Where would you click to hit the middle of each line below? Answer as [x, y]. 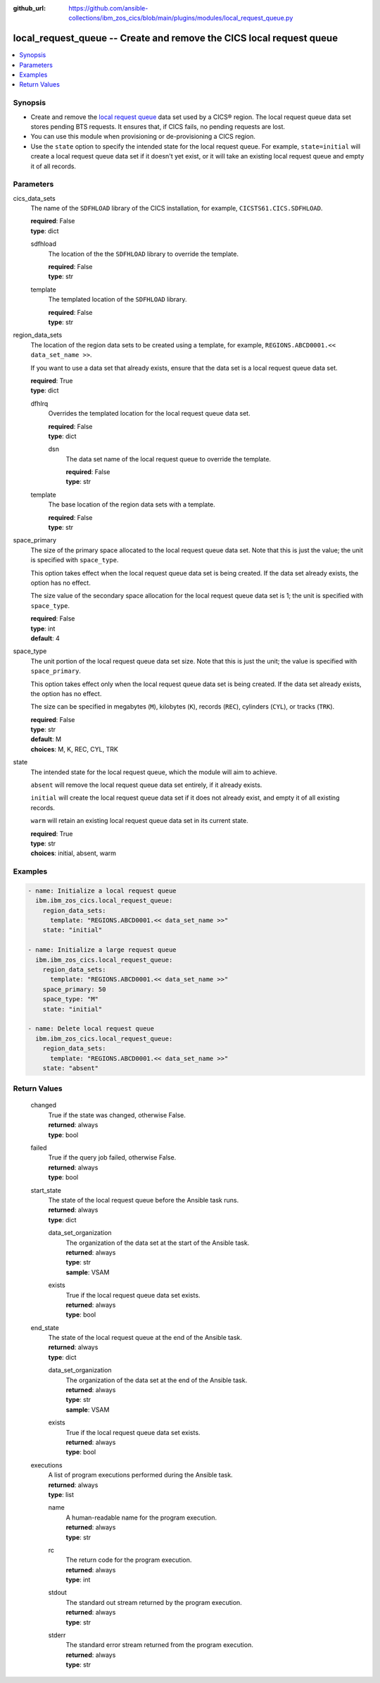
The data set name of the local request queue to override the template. [168, 459]
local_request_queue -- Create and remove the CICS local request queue [175, 38]
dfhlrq [39, 403]
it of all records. [53, 166]
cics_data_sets [34, 198]
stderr [57, 1635]
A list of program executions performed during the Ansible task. [140, 1475]
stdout [57, 1593]
